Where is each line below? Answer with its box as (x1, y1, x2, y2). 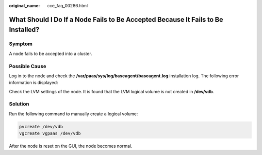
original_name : (9, 3, 40, 8)
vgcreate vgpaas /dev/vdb (19, 131, 81, 136)
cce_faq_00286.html (47, 3, 88, 8)
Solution (9, 101, 30, 107)
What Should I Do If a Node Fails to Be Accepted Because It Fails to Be (9, 15, 223, 24)
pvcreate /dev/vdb (19, 124, 63, 129)
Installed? (9, 26, 40, 34)
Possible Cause (9, 63, 47, 69)
